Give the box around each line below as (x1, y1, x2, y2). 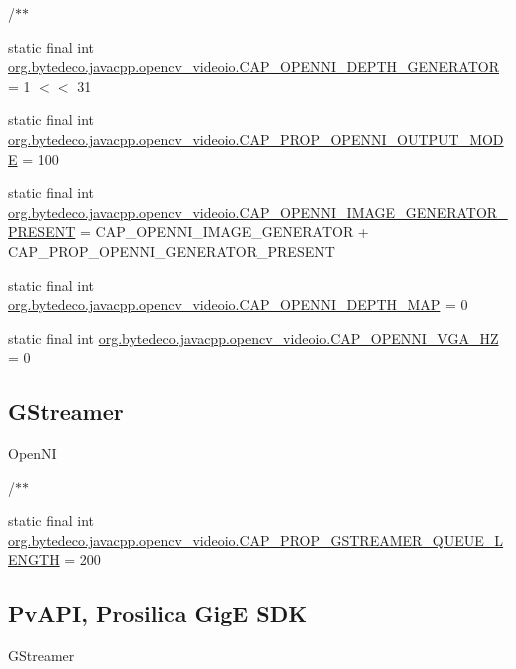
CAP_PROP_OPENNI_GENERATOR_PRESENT (8, 240, 335, 261)
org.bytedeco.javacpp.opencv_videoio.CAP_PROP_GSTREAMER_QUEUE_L (8, 529, 504, 550)
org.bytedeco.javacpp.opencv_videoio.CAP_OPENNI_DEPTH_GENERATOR (8, 56, 499, 77)
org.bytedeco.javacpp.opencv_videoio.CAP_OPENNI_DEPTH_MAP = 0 (8, 294, 468, 315)
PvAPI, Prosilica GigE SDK (8, 598, 308, 629)
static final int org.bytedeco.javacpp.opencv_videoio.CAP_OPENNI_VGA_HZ (8, 327, 499, 348)
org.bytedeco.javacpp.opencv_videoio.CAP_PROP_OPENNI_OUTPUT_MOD (8, 128, 504, 149)
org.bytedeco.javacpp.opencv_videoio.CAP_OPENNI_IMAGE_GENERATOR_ (8, 201, 508, 222)
